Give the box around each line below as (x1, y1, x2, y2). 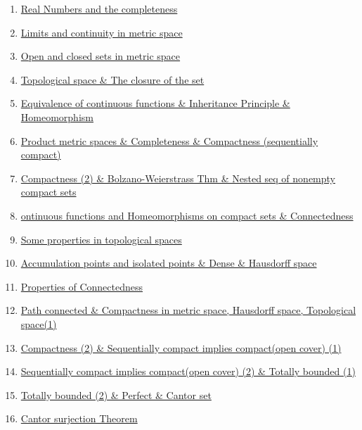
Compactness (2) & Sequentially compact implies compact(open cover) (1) (20, 340, 342, 355)
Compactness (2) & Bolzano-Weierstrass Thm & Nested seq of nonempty (20, 170, 335, 185)
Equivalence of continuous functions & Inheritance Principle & (20, 96, 290, 110)
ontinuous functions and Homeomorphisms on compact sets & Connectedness (20, 208, 354, 222)
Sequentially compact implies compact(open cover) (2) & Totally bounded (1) (20, 364, 356, 379)
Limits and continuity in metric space (20, 25, 183, 39)
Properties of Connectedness (20, 279, 143, 293)
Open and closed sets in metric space (20, 49, 181, 63)
